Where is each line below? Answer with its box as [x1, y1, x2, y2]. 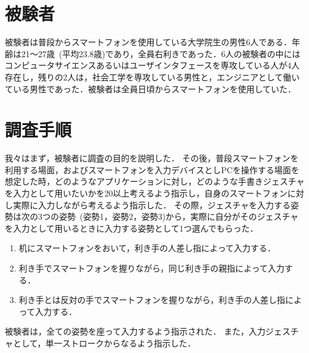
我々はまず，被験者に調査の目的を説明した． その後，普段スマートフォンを [5, 152, 299, 164]
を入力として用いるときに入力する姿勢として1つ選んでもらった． [5, 221, 258, 234]
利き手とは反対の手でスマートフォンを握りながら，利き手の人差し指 [18, 293, 285, 306]
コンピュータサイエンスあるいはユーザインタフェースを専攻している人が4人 [5, 59, 300, 71]
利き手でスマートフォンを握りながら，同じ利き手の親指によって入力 [18, 261, 285, 274]
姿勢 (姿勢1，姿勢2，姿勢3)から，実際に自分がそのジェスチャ [58, 210, 299, 223]
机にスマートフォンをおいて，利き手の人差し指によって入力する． [18, 242, 276, 254]
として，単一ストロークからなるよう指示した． [13, 336, 196, 349]
